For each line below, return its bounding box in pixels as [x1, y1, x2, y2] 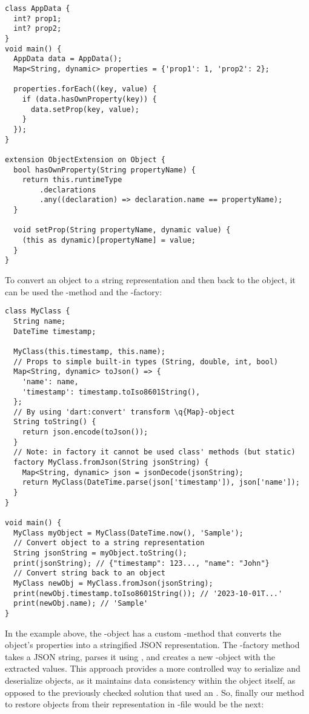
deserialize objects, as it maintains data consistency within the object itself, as [5, 673, 296, 686]
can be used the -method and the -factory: [5, 285, 162, 298]
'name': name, [22, 377, 79, 386]
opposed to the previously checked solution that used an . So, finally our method [5, 686, 304, 698]
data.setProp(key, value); [30, 105, 139, 114]
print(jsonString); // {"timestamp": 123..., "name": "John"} [13, 558, 270, 568]
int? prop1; [13, 14, 62, 23]
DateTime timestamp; [13, 327, 96, 336]
